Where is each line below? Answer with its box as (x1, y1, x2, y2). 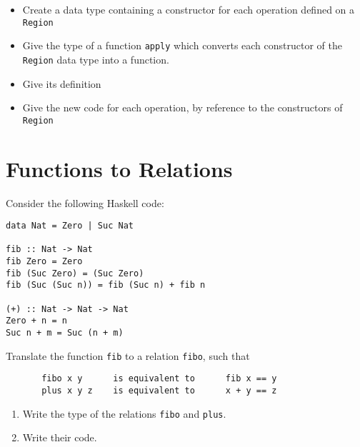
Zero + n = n (6, 316, 67, 326)
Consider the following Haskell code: (6, 195, 164, 210)
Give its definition (22, 76, 101, 91)
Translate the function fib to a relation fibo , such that (6, 348, 250, 363)
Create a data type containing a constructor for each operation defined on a (22, 2, 355, 16)
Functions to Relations (6, 154, 233, 183)
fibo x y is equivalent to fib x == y (41, 373, 277, 384)
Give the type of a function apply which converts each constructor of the (22, 38, 342, 53)
